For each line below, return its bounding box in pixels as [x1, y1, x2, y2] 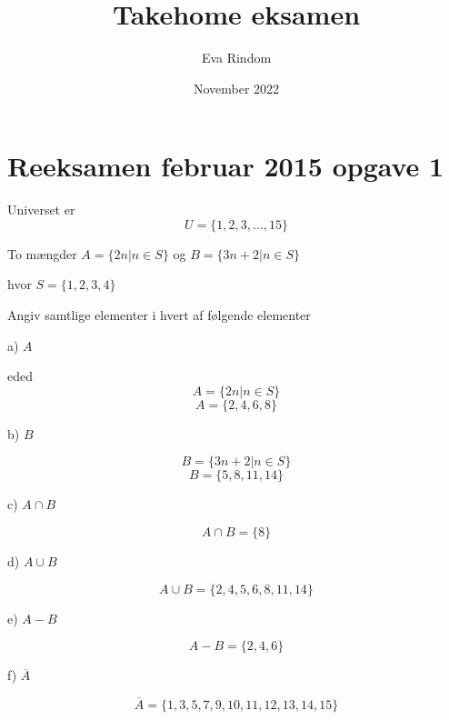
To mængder [7, 244, 77, 263]
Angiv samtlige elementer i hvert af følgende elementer [7, 305, 311, 325]
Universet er [7, 200, 75, 219]
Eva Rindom [201, 48, 272, 67]
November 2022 [193, 78, 280, 97]
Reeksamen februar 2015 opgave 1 [7, 147, 444, 185]
